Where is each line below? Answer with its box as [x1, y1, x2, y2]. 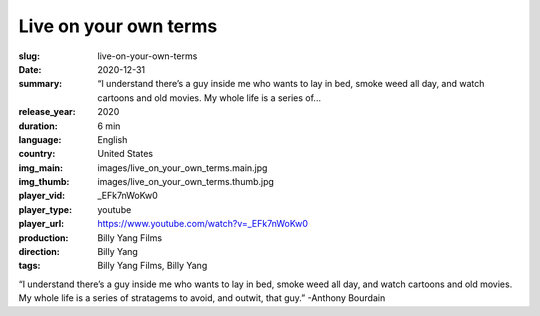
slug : [18, 50, 40, 62]
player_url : [18, 218, 65, 230]
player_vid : [18, 190, 65, 202]
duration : [18, 120, 59, 132]
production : [18, 231, 69, 244]
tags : [18, 260, 41, 272]
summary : [18, 78, 63, 90]
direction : [18, 246, 60, 258]
